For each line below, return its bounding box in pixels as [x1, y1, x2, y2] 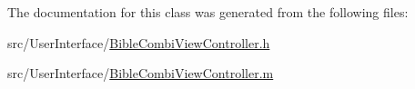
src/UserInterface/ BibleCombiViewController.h [7, 33, 270, 52]
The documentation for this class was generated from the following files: [7, 3, 409, 21]
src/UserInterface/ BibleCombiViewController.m [7, 64, 274, 83]
